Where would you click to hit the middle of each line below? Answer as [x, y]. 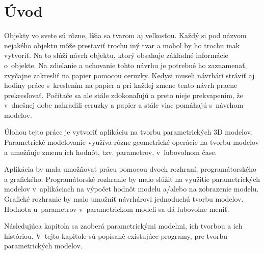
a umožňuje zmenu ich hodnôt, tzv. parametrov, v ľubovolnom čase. [111, 152]
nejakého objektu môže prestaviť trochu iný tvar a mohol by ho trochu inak [122, 45]
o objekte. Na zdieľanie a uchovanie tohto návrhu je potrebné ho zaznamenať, [126, 65]
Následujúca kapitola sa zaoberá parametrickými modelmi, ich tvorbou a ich [123, 226]
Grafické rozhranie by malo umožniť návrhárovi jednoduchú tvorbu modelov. [124, 199]
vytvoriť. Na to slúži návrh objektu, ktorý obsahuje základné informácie [116, 55]
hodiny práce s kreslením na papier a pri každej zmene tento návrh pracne [121, 85]
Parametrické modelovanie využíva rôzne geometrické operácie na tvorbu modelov [132, 142]
